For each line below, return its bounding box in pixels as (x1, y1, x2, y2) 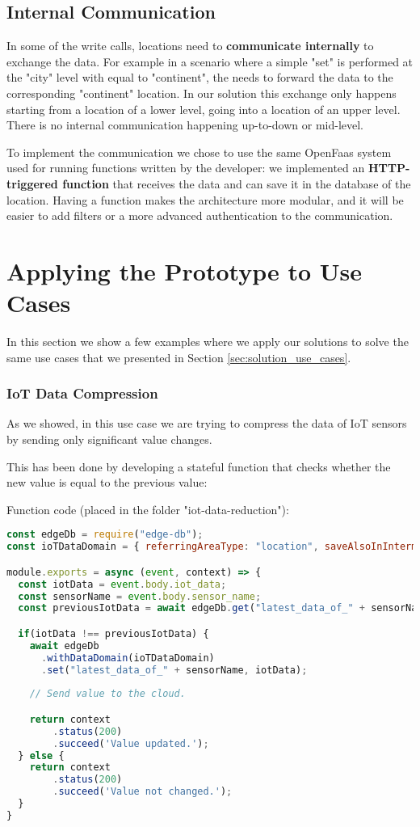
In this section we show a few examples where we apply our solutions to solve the (6, 333, 409, 350)
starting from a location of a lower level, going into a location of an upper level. (6, 100, 401, 117)
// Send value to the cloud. (29, 688, 186, 700)
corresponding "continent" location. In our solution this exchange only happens (6, 84, 397, 101)
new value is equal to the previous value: (6, 474, 208, 491)
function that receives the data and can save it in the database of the (62, 175, 411, 192)
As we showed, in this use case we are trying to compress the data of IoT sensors (6, 415, 407, 432)
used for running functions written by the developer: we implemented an (6, 159, 365, 176)
